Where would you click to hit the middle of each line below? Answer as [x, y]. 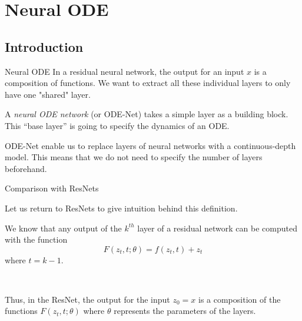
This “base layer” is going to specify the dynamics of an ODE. [117, 125]
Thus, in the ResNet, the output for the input [87, 299]
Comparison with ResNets [52, 188]
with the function [36, 239]
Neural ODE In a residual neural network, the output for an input [125, 71]
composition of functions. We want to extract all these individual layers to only [148, 83]
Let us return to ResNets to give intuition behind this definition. [121, 208]
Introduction [44, 46]
